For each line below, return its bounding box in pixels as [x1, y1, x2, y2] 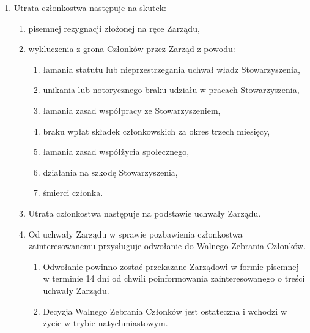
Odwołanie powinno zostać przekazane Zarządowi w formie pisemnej [43, 260, 299, 272]
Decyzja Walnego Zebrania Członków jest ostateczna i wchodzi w [43, 304, 287, 317]
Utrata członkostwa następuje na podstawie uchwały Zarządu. [28, 206, 261, 219]
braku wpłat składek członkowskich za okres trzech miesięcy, [43, 124, 270, 137]
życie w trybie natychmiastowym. [43, 316, 168, 329]
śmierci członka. [43, 186, 103, 199]
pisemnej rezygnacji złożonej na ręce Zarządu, [28, 21, 200, 34]
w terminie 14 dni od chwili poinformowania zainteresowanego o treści [43, 272, 305, 285]
